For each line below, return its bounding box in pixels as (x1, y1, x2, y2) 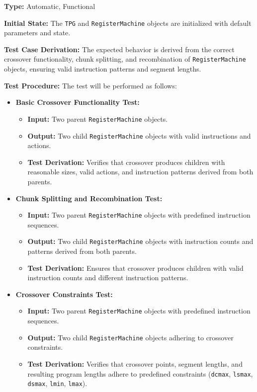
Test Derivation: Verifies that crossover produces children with (27, 157, 225, 167)
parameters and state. (4, 27, 71, 38)
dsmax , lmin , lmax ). (27, 378, 87, 389)
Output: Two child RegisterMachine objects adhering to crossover (27, 332, 234, 342)
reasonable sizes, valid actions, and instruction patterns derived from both (27, 166, 254, 177)
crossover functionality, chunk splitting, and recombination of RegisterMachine (4, 54, 246, 64)
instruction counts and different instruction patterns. (27, 272, 188, 283)
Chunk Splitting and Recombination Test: (15, 193, 163, 203)
